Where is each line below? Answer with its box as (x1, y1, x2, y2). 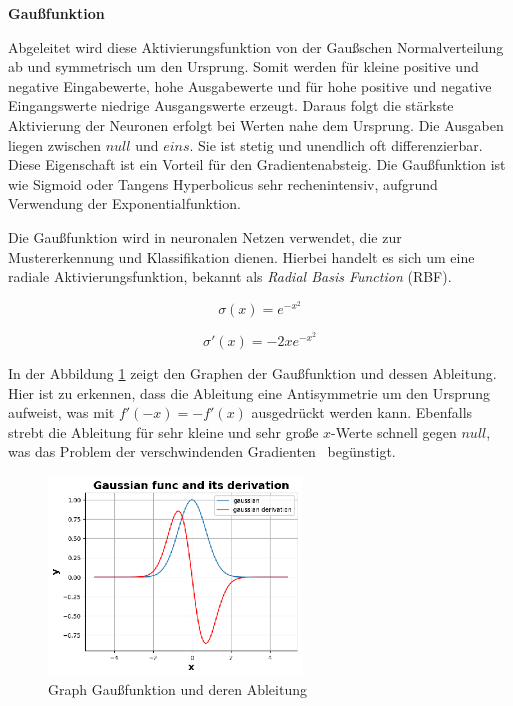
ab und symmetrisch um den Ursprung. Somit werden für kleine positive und (8, 56, 479, 77)
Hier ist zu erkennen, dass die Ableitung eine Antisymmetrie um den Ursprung (8, 382, 491, 403)
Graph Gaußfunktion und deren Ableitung (48, 678, 307, 699)
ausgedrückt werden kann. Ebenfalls (251, 402, 473, 423)
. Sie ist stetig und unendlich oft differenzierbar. (189, 134, 483, 155)
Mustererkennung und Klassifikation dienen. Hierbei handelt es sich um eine (8, 246, 475, 267)
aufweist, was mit (8, 402, 115, 423)
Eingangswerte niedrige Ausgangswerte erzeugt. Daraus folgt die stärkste (8, 95, 454, 116)
